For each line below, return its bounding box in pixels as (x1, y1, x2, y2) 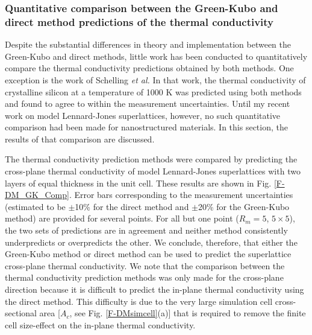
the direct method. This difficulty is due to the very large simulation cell (5, 295, 273, 307)
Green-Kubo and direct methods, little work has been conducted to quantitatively (5, 49, 308, 62)
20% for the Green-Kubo (198, 200, 290, 212)
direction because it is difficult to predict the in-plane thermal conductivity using (5, 283, 304, 296)
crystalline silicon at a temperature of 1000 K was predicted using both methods (5, 85, 302, 98)
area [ (39, 307, 60, 319)
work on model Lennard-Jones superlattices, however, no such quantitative (5, 109, 281, 121)
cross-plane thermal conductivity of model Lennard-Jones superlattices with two (5, 165, 301, 177)
